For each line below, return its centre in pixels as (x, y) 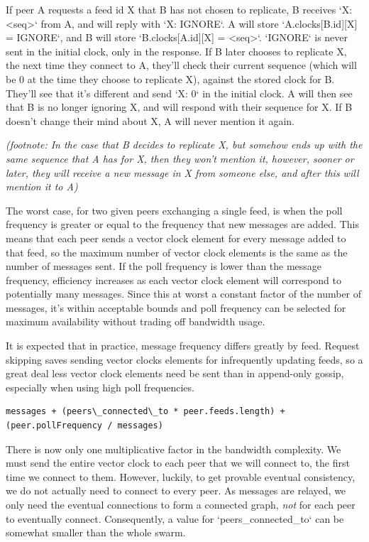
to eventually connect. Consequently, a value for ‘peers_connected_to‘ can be (175, 518)
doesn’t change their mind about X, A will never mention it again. (150, 120)
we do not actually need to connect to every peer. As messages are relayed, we (176, 490)
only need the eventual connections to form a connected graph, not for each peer (181, 504)
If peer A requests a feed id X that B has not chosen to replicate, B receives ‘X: (179, 9)
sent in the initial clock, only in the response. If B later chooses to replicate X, (176, 51)
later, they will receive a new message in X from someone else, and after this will (182, 172)
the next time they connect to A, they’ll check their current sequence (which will (181, 65)
